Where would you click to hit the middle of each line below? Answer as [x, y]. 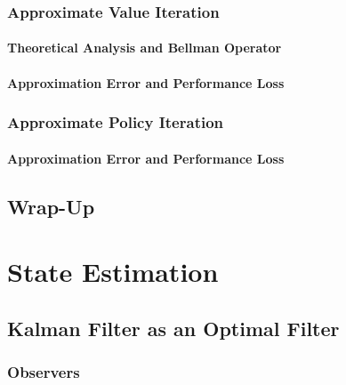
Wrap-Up [51, 206]
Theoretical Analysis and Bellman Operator [145, 48]
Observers [44, 372]
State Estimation [113, 272]
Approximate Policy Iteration [116, 122]
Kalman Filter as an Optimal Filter [173, 328]
